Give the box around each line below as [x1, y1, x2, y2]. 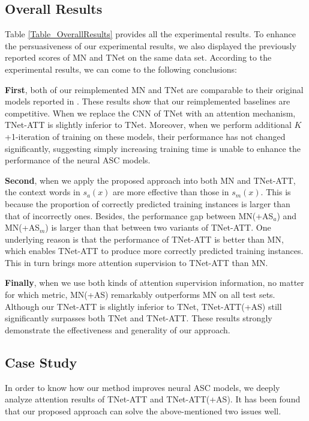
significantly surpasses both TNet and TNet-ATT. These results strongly [5, 312, 272, 324]
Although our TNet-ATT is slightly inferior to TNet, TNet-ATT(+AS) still [5, 300, 282, 312]
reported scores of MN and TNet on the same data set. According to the [5, 51, 272, 64]
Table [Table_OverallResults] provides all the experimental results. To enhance [5, 28, 296, 40]
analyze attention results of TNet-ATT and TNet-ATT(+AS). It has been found [5, 393, 301, 405]
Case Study [5, 353, 77, 371]
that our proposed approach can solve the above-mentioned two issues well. [5, 404, 281, 417]
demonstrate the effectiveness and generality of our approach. [5, 323, 230, 336]
